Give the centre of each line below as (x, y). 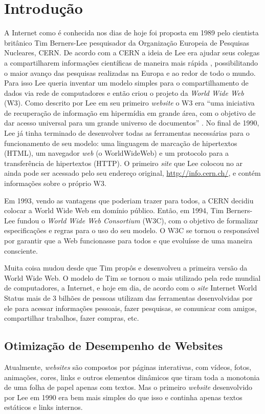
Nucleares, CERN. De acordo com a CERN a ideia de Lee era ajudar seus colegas (132, 53)
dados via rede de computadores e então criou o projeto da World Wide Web (124, 92)
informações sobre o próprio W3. (55, 183)
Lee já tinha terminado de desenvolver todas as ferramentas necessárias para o (127, 133)
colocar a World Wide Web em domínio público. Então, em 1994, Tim (114, 210)
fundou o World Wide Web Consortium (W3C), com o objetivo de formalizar (138, 220)
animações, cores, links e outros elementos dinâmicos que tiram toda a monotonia (132, 377)
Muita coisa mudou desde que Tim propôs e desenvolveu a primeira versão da (126, 268)
